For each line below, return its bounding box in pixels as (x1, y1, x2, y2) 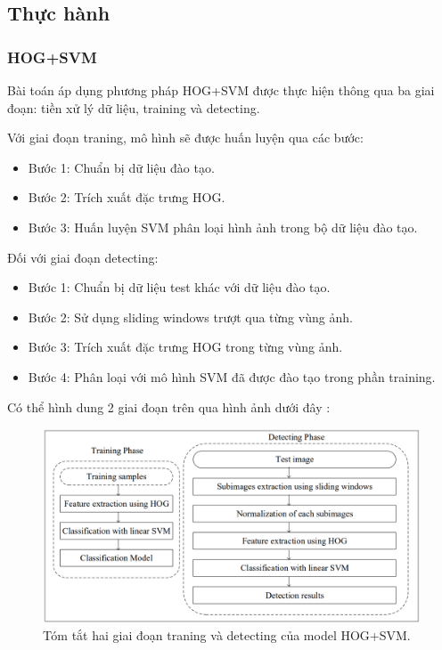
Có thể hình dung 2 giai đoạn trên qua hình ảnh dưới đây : (7, 397, 331, 416)
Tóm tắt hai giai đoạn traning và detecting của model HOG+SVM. (43, 626, 411, 645)
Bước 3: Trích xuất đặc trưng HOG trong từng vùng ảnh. (28, 337, 343, 356)
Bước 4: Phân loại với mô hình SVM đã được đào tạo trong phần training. (28, 367, 436, 386)
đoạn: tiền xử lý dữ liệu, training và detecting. (7, 98, 260, 117)
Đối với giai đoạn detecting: (7, 248, 159, 266)
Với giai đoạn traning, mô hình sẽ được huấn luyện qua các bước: (7, 128, 364, 147)
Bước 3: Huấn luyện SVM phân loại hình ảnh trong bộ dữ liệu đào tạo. (28, 217, 418, 236)
